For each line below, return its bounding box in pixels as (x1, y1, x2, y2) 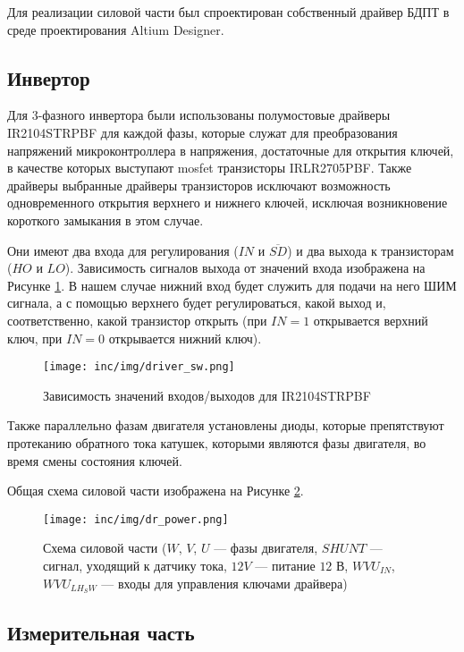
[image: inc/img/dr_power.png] (43, 512, 229, 526)
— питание (255, 555, 316, 574)
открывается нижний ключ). (108, 328, 262, 347)
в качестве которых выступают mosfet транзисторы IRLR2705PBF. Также (7, 158, 412, 177)
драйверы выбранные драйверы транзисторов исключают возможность (7, 175, 391, 194)
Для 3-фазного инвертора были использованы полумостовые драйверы (7, 106, 391, 124)
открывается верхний (313, 310, 428, 329)
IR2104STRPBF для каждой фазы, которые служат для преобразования (7, 123, 398, 141)
